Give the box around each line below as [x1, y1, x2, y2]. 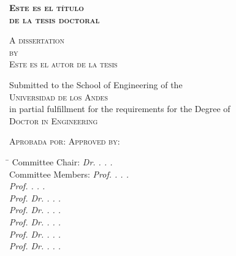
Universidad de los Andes [9, 90, 108, 103]
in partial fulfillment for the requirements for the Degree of [9, 102, 230, 115]
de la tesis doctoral [9, 13, 100, 26]
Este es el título [9, 1, 84, 13]
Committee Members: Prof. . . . [9, 167, 129, 180]
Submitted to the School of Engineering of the [9, 78, 183, 91]
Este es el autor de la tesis [9, 58, 118, 70]
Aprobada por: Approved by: [9, 135, 120, 148]
